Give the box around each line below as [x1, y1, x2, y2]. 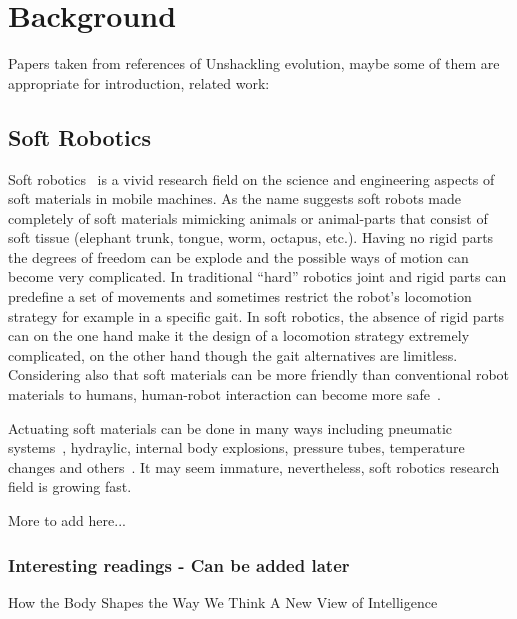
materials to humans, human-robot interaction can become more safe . [8, 384, 441, 405]
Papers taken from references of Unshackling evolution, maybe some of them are [8, 53, 500, 74]
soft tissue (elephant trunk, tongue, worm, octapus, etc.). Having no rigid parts [8, 227, 494, 248]
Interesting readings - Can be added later [8, 552, 350, 577]
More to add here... [8, 510, 126, 531]
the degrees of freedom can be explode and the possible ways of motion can [8, 246, 469, 267]
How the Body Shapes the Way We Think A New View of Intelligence [8, 591, 438, 612]
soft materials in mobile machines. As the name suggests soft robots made [8, 188, 461, 209]
